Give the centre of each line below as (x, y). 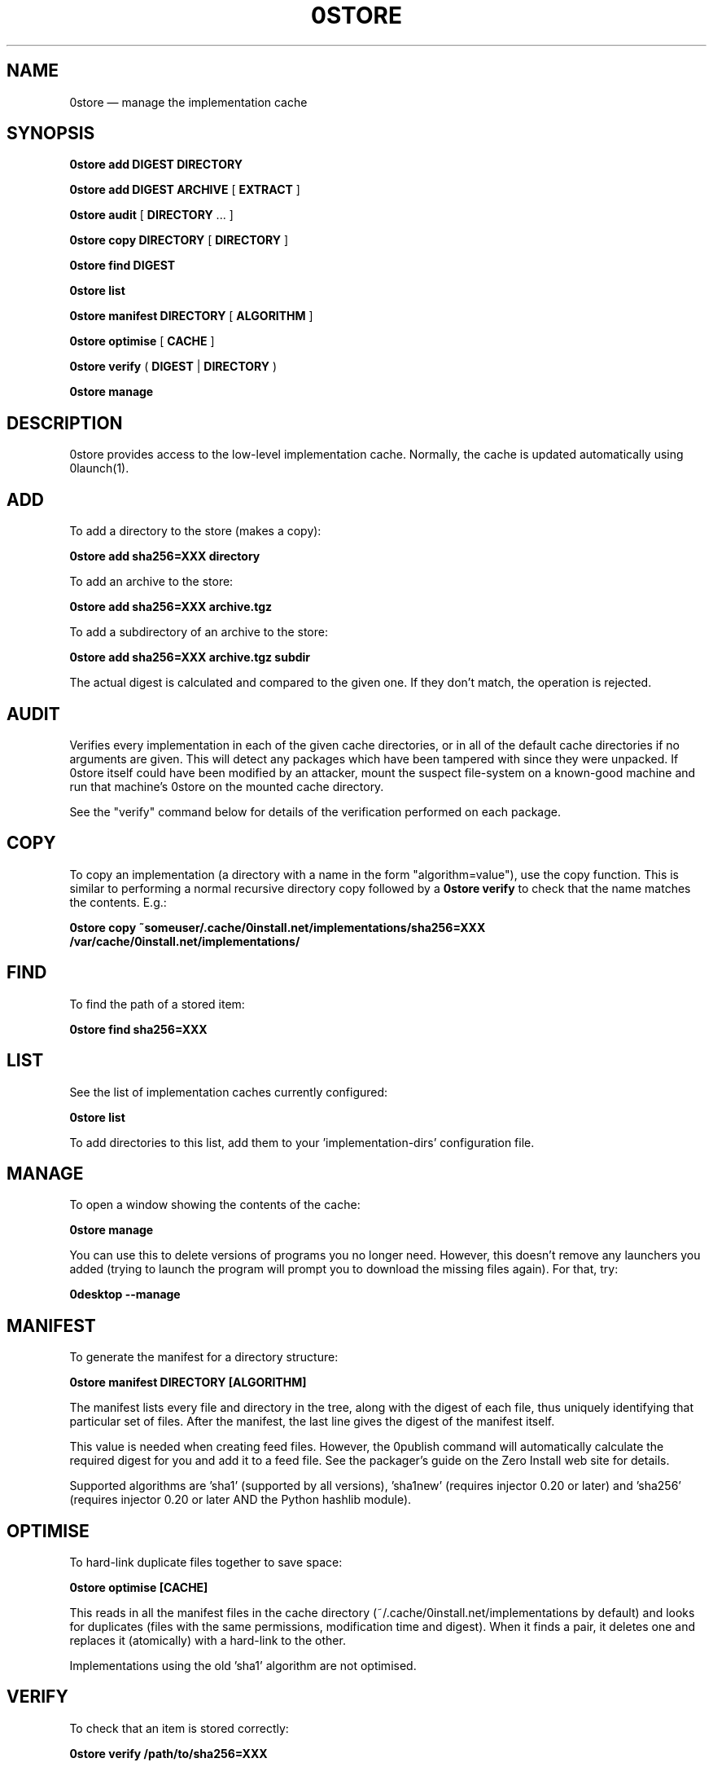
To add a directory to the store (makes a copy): (195, 531)
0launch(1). (99, 468)
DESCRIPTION (65, 423)
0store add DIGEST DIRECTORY (156, 165)
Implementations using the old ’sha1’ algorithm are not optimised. (243, 1666)
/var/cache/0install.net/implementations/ (185, 941)
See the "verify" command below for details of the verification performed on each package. (315, 811)
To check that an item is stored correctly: (179, 1728)
